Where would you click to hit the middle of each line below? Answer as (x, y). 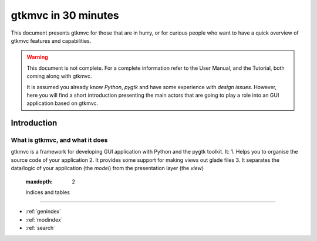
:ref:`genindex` (43, 212)
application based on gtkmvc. (63, 103)
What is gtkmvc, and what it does (59, 140)
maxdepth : (39, 181)
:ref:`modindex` (44, 219)
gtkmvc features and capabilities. (51, 40)
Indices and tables (48, 192)
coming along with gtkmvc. (59, 76)
